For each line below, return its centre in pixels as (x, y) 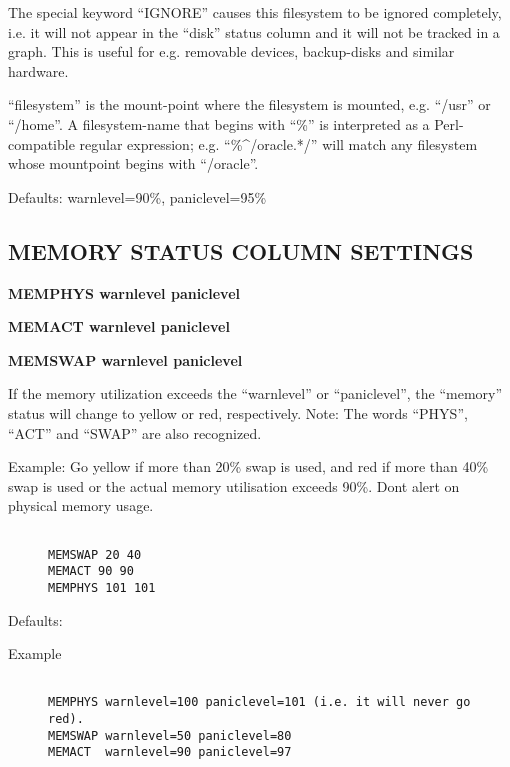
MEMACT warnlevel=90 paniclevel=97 (170, 752)
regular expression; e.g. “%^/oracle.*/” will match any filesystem (278, 143)
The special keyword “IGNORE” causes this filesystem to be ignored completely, (255, 12)
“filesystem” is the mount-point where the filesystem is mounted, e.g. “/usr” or (249, 104)
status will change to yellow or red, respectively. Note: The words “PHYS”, (238, 412)
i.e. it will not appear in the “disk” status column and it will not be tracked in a (254, 31)
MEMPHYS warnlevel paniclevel (124, 292)
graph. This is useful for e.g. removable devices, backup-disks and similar (231, 51)
